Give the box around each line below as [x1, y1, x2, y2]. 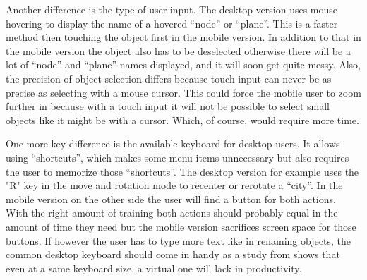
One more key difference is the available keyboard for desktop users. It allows [6, 136, 340, 151]
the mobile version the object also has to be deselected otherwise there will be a [6, 43, 351, 58]
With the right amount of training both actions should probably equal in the [6, 205, 338, 220]
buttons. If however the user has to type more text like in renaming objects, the [6, 233, 351, 248]
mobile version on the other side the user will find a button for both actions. [6, 191, 336, 206]
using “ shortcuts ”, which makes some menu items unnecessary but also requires [6, 150, 349, 164]
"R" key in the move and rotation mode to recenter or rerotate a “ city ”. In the [6, 178, 343, 193]
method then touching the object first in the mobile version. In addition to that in [6, 30, 361, 44]
